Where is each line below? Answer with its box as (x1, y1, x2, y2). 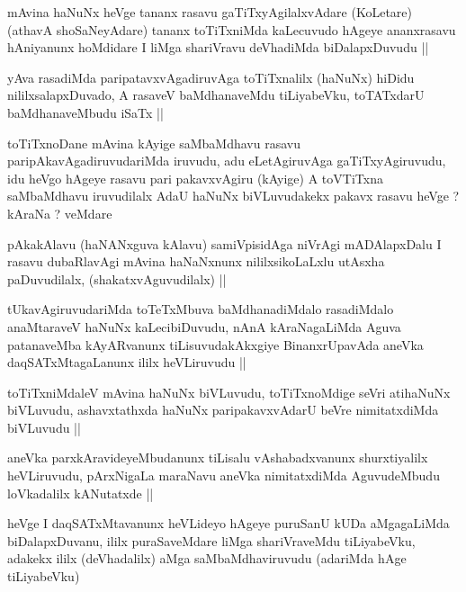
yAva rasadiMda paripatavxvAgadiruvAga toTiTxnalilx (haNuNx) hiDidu (7, 67, 415, 86)
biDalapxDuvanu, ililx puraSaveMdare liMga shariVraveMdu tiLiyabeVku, (7, 531, 416, 550)
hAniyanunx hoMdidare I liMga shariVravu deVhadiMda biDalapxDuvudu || (7, 38, 429, 57)
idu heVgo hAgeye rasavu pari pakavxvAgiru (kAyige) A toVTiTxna (7, 168, 383, 187)
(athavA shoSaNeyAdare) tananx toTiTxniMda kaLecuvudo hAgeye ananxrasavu (7, 20, 456, 39)
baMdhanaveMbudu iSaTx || (7, 103, 164, 121)
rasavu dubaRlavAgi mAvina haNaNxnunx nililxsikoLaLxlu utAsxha (7, 252, 385, 271)
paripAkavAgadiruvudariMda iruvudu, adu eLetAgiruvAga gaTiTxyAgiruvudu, (7, 151, 446, 170)
